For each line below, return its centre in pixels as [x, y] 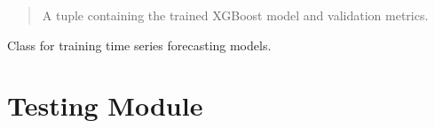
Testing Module [105, 105]
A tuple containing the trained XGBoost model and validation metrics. [235, 15]
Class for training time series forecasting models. [139, 45]
